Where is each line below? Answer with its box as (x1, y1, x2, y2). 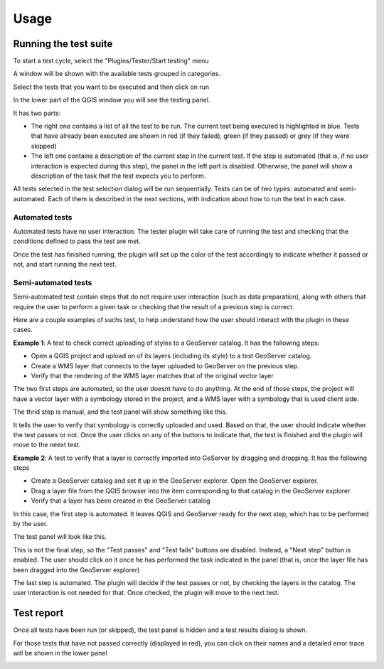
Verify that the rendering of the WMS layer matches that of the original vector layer (31, 371, 274, 380)
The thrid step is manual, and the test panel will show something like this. (13, 407, 228, 416)
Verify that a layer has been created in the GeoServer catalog (31, 496, 210, 505)
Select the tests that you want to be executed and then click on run (13, 82, 210, 91)
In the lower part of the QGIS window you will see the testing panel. (13, 96, 210, 105)
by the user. (13, 520, 48, 528)
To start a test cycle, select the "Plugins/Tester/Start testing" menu (13, 57, 209, 65)
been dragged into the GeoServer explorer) (13, 565, 140, 574)
